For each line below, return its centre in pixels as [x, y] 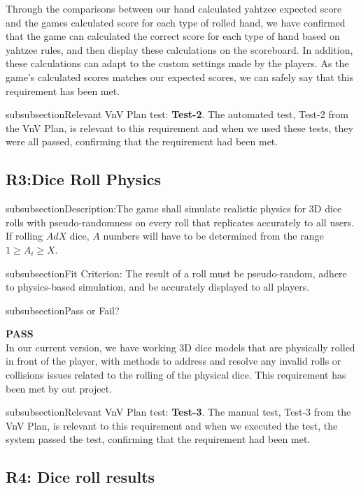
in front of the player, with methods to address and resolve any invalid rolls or [174, 361]
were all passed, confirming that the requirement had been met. [142, 141]
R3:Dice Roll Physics [84, 179]
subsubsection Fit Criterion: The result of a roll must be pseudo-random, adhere [176, 273]
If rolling [24, 236]
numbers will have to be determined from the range [213, 236]
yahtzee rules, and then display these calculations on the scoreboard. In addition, [179, 49]
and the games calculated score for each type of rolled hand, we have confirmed [176, 22]
